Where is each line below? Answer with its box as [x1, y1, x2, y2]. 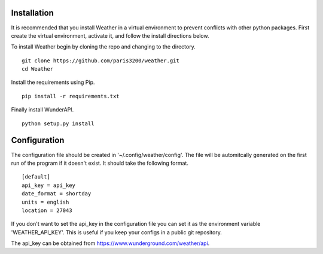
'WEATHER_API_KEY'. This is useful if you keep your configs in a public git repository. [11, 228, 223, 236]
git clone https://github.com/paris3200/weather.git [22, 57, 179, 64]
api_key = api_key [22, 182, 76, 189]
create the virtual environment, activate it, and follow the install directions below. [11, 32, 209, 39]
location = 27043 [22, 207, 72, 214]
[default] [22, 174, 50, 180]
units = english [22, 198, 69, 205]
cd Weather [22, 66, 54, 72]
